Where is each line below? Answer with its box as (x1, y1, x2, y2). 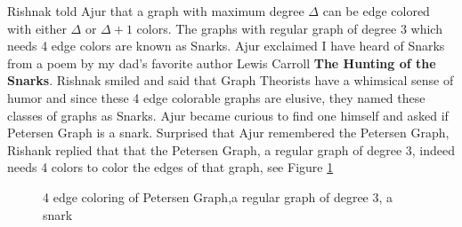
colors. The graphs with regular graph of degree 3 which (136, 19, 442, 37)
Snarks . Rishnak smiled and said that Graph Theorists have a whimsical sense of (7, 71, 454, 90)
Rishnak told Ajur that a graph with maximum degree (7, 2, 304, 20)
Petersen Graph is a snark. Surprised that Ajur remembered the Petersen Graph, (7, 123, 450, 142)
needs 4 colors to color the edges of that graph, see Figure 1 (7, 158, 334, 176)
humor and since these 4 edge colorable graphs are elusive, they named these (7, 88, 426, 106)
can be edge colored (322, 2, 430, 20)
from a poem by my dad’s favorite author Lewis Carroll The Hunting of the (7, 53, 436, 72)
